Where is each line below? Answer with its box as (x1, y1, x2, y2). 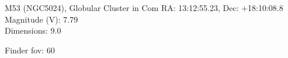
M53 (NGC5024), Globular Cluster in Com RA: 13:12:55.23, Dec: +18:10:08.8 (5, 2, 283, 13)
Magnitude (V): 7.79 (5, 13, 78, 25)
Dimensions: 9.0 (5, 24, 61, 37)
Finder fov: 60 (5, 43, 55, 56)
